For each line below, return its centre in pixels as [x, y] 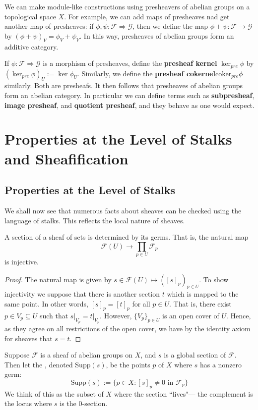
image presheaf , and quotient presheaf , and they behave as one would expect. [129, 105]
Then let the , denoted [39, 364]
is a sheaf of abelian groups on [87, 355]
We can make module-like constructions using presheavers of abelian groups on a [127, 6]
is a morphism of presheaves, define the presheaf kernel [130, 63]
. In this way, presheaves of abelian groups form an [157, 35]
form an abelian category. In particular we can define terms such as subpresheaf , [129, 95]
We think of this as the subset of [54, 393]
